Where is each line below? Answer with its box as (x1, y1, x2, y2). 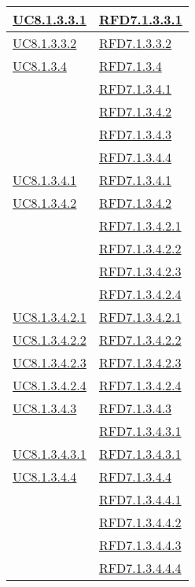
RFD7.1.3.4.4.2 (98, 513, 182, 531)
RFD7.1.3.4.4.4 (98, 559, 182, 577)
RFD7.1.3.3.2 (98, 34, 172, 52)
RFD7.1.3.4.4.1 (98, 490, 182, 508)
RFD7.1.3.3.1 (98, 10, 182, 28)
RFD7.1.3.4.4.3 (98, 536, 182, 554)
